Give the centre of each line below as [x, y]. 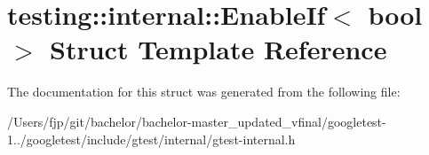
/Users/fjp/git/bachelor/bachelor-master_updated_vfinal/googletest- [197, 121]
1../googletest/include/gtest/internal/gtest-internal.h [151, 139]
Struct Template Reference [218, 49]
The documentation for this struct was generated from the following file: [204, 92]
